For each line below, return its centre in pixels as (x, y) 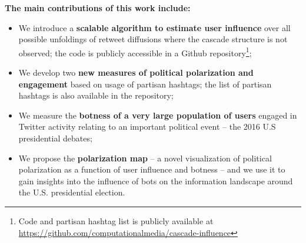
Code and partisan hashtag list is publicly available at (116, 220)
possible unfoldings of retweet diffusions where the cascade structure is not (153, 39)
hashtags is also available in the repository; (96, 95)
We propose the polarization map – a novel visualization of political (145, 158)
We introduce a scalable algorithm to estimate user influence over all (154, 27)
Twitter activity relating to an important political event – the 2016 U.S (147, 126)
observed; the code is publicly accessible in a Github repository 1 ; (135, 52)
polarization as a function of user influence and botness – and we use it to (152, 169)
